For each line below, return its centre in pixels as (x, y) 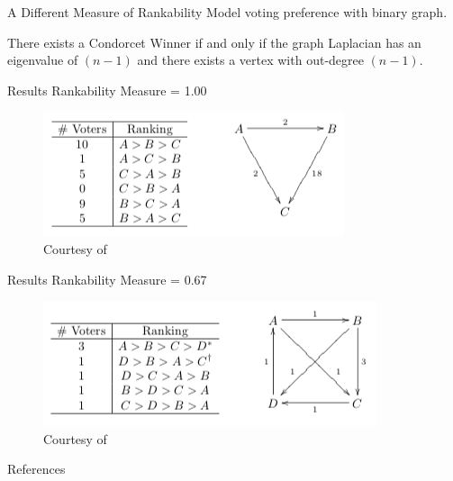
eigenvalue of (43, 60)
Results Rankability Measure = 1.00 (107, 90)
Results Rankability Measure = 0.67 (107, 279)
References (36, 469)
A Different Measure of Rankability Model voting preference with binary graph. (227, 12)
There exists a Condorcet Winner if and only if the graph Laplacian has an (214, 42)
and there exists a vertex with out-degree (250, 60)
